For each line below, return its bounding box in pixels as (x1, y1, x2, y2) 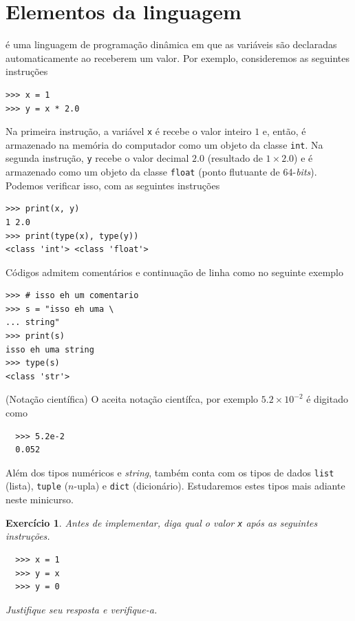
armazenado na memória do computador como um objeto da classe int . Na (6, 137, 323, 151)
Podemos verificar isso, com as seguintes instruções (6, 178, 220, 192)
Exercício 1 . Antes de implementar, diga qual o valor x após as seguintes (6, 515, 318, 529)
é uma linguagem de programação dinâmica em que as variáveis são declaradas (6, 37, 337, 52)
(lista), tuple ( (6, 478, 69, 493)
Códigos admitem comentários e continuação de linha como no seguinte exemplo (6, 264, 343, 279)
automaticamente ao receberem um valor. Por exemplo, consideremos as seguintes (6, 50, 350, 65)
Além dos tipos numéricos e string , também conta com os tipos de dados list (6, 465, 334, 479)
